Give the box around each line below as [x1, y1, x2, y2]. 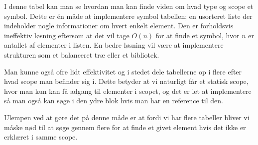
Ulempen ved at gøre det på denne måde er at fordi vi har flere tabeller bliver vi [4, 112, 250, 122]
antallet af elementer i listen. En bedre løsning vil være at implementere [4, 40, 224, 50]
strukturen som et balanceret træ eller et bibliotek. [4, 49, 159, 60]
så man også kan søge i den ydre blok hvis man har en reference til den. [4, 95, 223, 106]
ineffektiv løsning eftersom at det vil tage [4, 30, 129, 40]
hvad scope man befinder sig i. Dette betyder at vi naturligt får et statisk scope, [4, 76, 249, 86]
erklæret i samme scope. [4, 132, 78, 142]
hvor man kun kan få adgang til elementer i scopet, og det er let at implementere [4, 85, 252, 96]
